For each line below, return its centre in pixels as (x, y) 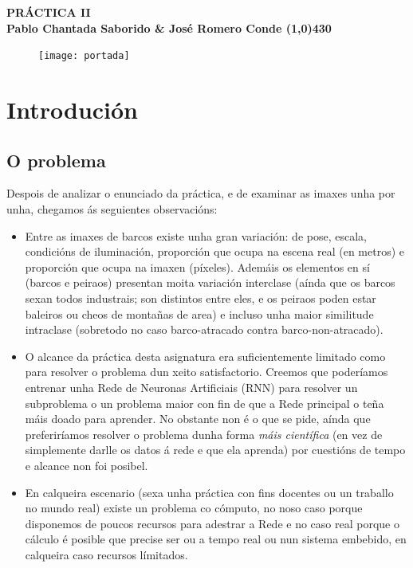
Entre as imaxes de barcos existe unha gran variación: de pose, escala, (196, 235)
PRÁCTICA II (49, 12)
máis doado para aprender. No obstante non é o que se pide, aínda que (198, 419)
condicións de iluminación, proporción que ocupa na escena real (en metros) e (215, 251)
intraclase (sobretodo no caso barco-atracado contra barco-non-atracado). (204, 329)
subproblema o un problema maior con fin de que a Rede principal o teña (205, 403)
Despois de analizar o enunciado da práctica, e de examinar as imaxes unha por (201, 193)
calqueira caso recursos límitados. (106, 554)
